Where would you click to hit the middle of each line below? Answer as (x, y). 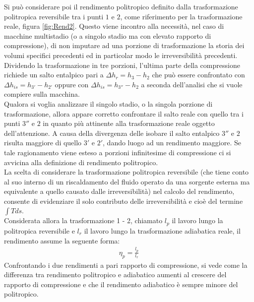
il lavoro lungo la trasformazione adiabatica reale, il (162, 230)
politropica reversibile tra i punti (54, 16)
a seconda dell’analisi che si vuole (192, 84)
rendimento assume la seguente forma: (62, 240)
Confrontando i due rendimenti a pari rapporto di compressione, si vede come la (126, 265)
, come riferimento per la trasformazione (181, 16)
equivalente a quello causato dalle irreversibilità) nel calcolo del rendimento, (119, 191)
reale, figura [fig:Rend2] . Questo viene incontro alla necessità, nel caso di (114, 26)
